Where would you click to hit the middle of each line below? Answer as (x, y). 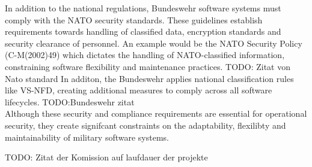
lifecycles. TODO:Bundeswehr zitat (70, 101)
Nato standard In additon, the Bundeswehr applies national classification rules (149, 78)
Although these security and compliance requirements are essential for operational (156, 113)
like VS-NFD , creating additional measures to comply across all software (139, 90)
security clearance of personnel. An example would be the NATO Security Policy (154, 43)
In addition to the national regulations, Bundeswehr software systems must (143, 8)
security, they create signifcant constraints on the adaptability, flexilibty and (145, 125)
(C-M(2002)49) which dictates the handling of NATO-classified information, (145, 55)
